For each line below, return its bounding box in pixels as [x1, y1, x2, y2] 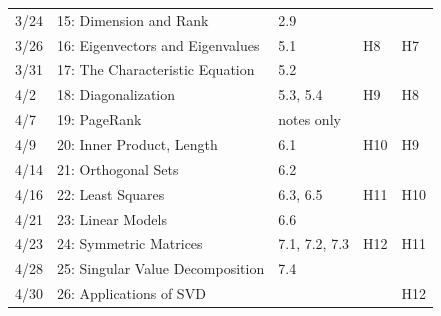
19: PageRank [57, 109, 142, 130]
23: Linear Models [57, 208, 167, 229]
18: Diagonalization [57, 84, 176, 105]
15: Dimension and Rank [57, 9, 209, 30]
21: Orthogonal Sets [57, 158, 179, 179]
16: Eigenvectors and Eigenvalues [57, 34, 260, 55]
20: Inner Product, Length [57, 133, 218, 154]
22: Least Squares [57, 183, 165, 204]
